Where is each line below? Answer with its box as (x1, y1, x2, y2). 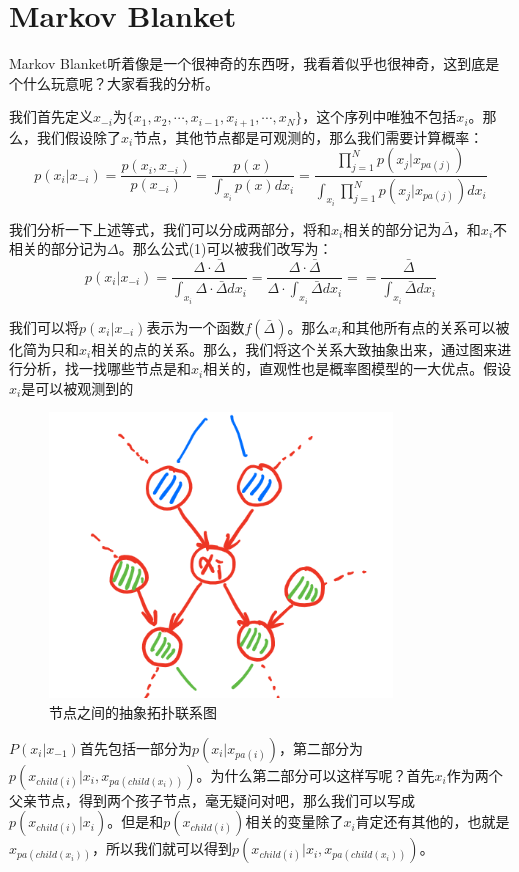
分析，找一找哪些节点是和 (22, 358, 191, 379)
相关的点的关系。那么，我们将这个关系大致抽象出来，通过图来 (91, 338, 498, 359)
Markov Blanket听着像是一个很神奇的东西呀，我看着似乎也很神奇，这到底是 (9, 53, 500, 74)
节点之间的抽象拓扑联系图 (49, 702, 217, 723)
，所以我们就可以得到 (92, 838, 233, 859)
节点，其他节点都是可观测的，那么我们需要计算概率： (133, 126, 484, 147)
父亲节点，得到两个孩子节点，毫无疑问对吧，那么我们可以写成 (9, 789, 415, 810)
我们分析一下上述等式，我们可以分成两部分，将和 (9, 218, 331, 239)
